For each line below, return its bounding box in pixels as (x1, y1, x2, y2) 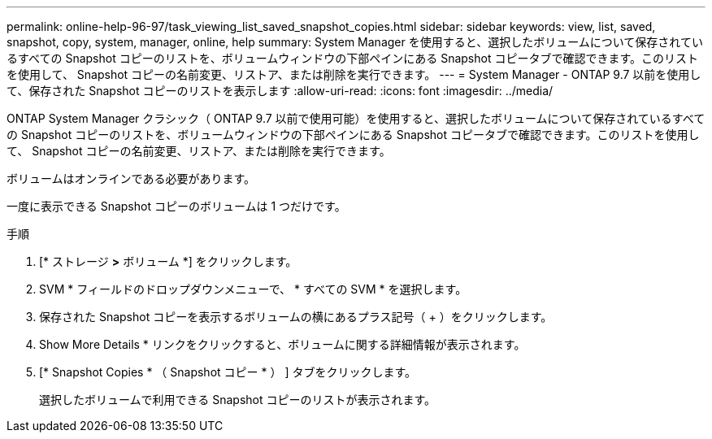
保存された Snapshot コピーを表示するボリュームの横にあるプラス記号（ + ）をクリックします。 (39, 310, 553, 324)
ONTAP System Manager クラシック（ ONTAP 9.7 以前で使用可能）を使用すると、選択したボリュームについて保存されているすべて (7, 111, 705, 125)
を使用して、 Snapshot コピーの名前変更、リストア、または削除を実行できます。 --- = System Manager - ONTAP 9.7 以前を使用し (7, 67, 701, 81)
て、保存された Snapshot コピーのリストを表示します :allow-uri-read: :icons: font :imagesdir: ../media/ (7, 84, 554, 98)
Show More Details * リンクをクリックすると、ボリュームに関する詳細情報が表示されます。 (39, 337, 526, 351)
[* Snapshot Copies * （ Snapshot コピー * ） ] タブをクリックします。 (39, 365, 417, 379)
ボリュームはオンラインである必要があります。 (7, 172, 256, 185)
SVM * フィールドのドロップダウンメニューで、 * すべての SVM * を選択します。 (39, 282, 467, 296)
